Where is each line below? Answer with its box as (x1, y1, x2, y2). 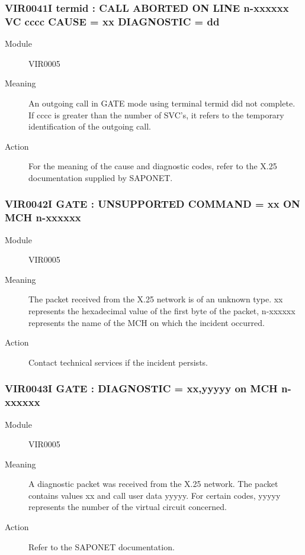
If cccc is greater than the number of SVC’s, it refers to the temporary (28, 108, 284, 121)
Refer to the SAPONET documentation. (28, 540, 175, 553)
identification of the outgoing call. (28, 120, 151, 133)
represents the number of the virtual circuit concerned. (28, 501, 227, 513)
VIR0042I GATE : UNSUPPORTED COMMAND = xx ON (5, 196, 300, 211)
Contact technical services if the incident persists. (28, 356, 208, 368)
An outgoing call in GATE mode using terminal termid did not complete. (28, 96, 296, 109)
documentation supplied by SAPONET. (28, 171, 173, 183)
